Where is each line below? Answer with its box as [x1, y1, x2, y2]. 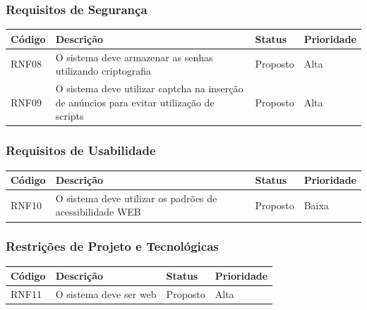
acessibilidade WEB [55, 204, 141, 219]
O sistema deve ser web [55, 287, 157, 302]
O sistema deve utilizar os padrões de [55, 190, 217, 205]
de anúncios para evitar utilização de [55, 94, 215, 109]
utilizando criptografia [55, 63, 152, 78]
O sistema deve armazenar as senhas [55, 49, 213, 64]
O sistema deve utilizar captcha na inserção [55, 81, 243, 95]
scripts [55, 108, 84, 123]
